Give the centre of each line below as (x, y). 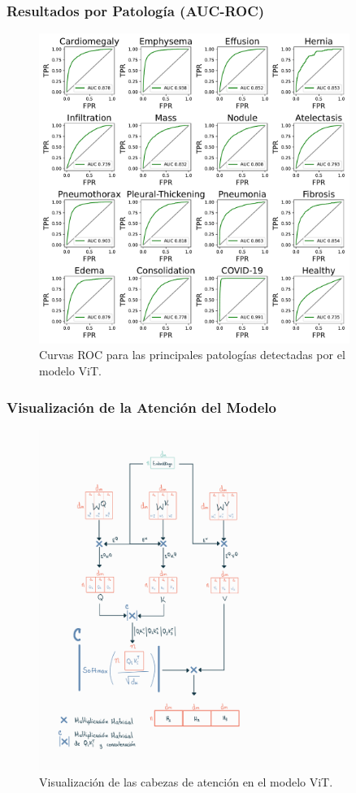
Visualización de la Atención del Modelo (141, 407)
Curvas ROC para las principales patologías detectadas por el (192, 355)
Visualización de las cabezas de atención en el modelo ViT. (186, 781)
